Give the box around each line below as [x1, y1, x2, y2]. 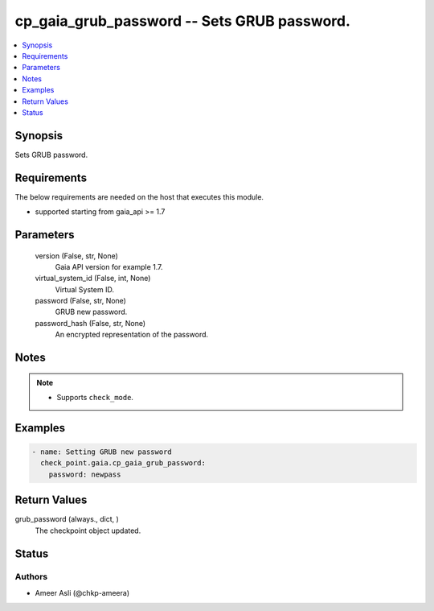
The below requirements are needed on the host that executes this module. [14, 192, 264, 201]
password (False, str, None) [35, 296, 126, 306]
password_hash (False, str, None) [35, 318, 146, 328]
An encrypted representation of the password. [55, 330, 209, 340]
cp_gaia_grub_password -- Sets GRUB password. [14, 12, 351, 30]
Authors [14, 572, 48, 583]
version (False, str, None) [35, 250, 118, 261]
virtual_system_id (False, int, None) [35, 274, 151, 283]
